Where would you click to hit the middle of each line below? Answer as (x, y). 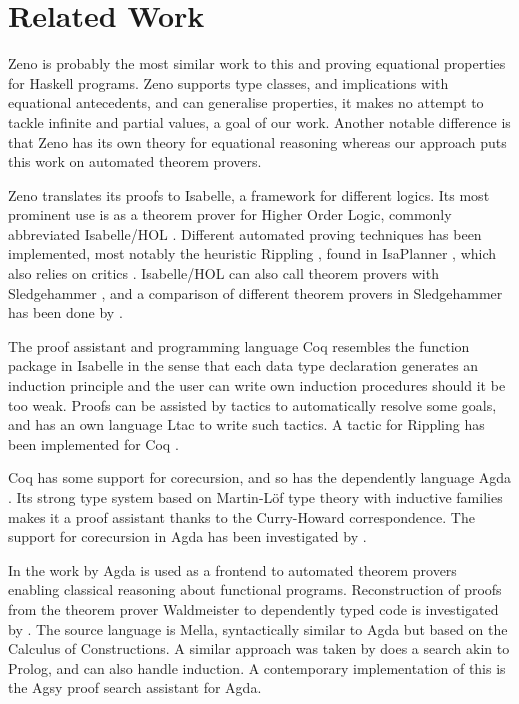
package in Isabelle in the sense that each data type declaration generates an (243, 365)
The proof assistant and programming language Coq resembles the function (239, 345)
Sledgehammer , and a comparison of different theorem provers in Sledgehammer (255, 292)
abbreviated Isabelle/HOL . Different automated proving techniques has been (245, 233)
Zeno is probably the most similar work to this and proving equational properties (257, 63)
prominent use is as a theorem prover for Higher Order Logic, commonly (230, 214)
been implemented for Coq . (93, 443)
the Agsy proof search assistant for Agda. (135, 687)
